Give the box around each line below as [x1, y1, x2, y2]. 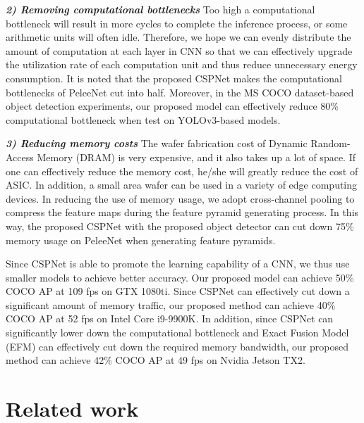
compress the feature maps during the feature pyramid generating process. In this [6, 205, 359, 220]
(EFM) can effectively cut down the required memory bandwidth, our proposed [6, 339, 349, 353]
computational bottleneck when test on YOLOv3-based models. [6, 112, 281, 127]
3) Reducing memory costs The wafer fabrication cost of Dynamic [6, 136, 308, 151]
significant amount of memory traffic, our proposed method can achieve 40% [6, 297, 336, 312]
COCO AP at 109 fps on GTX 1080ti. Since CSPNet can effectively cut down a [6, 284, 350, 298]
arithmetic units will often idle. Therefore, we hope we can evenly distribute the [6, 30, 351, 44]
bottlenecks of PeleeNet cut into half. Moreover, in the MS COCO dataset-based [6, 84, 354, 99]
